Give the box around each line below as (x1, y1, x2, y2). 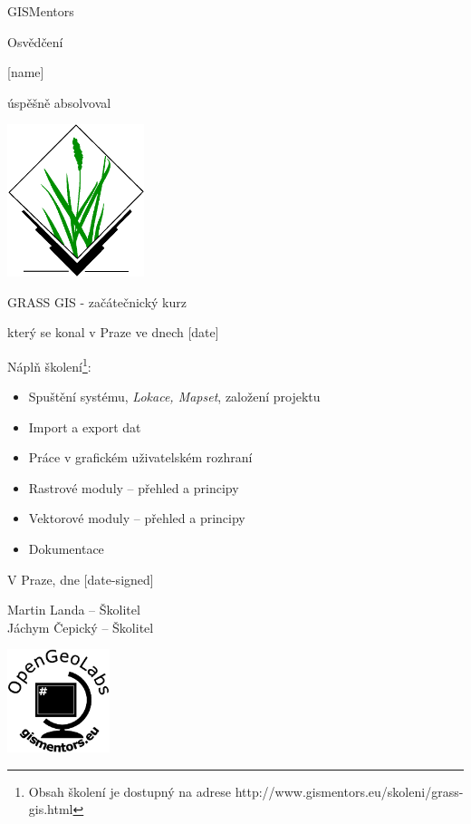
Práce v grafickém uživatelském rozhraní (28, 448, 253, 467)
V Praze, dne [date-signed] (7, 569, 154, 588)
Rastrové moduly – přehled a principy (28, 478, 239, 497)
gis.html (28, 800, 73, 819)
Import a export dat (28, 417, 141, 436)
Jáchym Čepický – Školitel (7, 617, 154, 636)
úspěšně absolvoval (7, 92, 111, 111)
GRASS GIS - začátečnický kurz (7, 292, 187, 311)
